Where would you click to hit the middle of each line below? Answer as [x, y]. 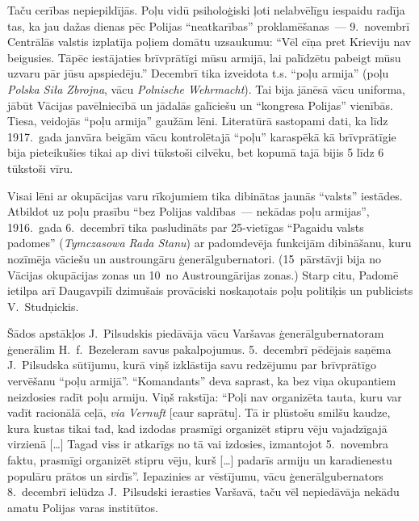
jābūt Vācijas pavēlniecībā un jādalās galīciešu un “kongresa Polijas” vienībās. [200, 105]
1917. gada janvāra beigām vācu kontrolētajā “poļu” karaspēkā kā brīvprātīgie [202, 136]
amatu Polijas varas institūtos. [83, 507]
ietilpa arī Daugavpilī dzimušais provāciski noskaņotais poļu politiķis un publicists [210, 290]
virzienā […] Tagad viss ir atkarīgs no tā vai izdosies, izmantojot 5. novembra [198, 444]
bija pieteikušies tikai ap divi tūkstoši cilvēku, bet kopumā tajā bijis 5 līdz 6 [196, 152]
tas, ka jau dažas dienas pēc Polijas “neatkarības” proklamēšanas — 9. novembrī [209, 25]
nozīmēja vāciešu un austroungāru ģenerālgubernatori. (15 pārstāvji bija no [194, 258]
